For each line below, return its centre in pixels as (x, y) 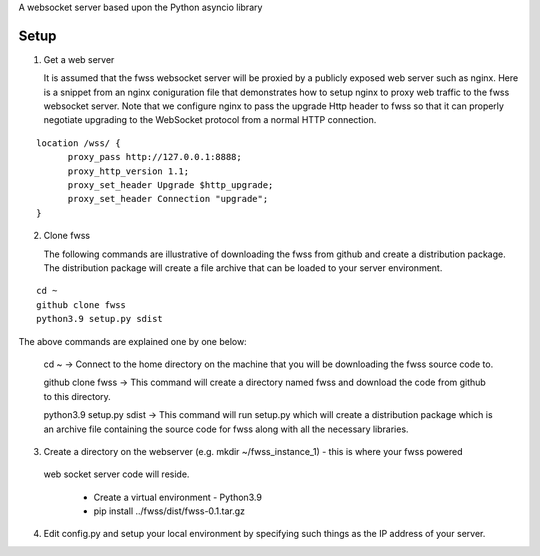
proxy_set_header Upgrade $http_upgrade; (170, 185)
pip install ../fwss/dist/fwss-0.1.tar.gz (169, 511)
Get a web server (79, 59)
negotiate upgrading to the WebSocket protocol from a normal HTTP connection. (210, 120)
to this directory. (77, 396)
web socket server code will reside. (116, 474)
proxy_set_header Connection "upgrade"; (168, 199)
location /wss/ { (78, 143)
